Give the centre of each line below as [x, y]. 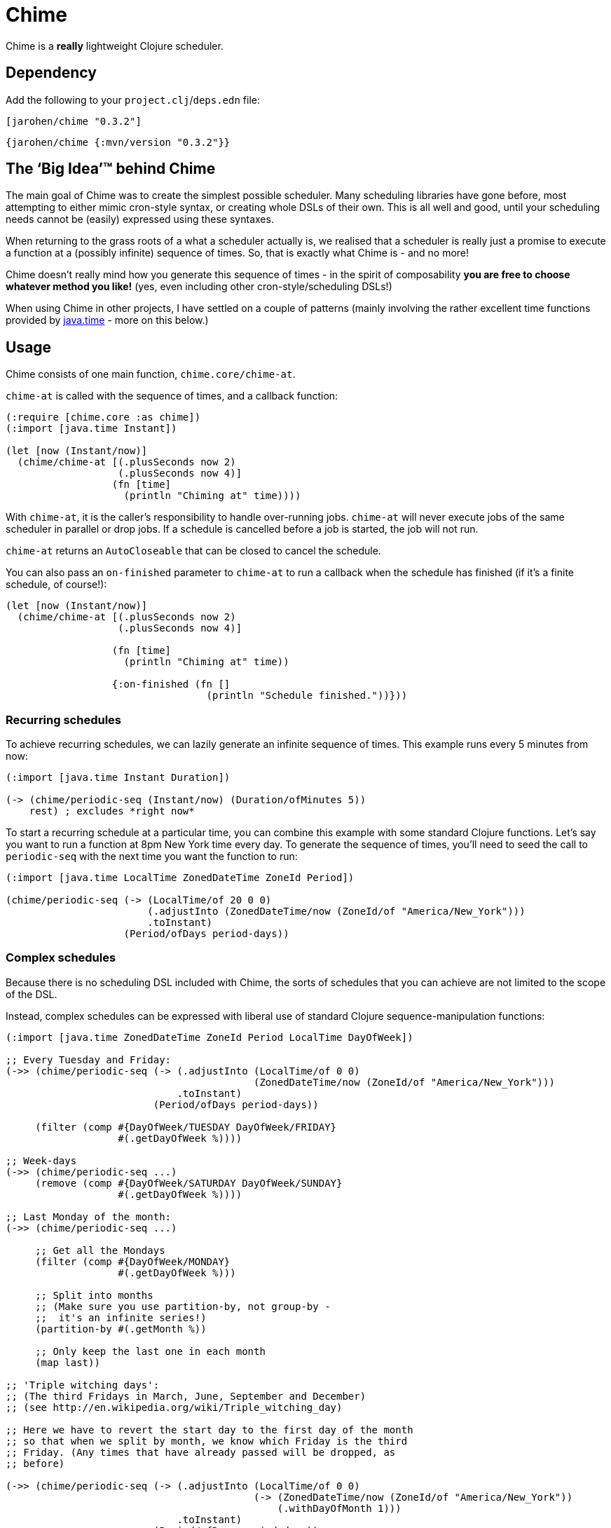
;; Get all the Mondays [100, 1250]
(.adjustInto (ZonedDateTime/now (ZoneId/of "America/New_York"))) [336, 912]
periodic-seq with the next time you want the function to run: [152, 857]
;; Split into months [94, 1295]
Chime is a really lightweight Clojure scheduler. [115, 46]
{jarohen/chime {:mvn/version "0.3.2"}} [118, 142]
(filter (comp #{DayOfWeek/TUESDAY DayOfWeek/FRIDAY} [186, 1127]
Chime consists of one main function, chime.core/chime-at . [151, 374]
